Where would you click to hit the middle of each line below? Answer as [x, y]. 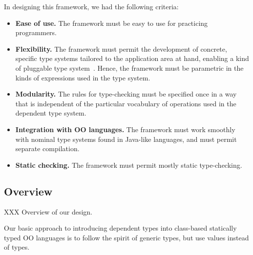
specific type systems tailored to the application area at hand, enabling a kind [132, 58]
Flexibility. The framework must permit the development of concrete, [121, 49]
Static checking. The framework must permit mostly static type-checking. [129, 165]
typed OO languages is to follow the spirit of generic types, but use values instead [126, 237]
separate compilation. [47, 148]
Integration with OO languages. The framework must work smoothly [125, 129]
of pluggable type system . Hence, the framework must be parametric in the [129, 68]
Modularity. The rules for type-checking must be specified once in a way [126, 94]
